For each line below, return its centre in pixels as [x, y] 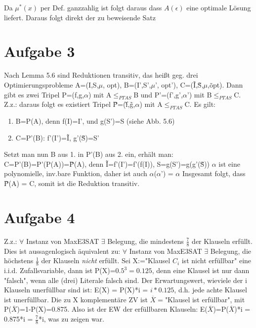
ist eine [229, 164]
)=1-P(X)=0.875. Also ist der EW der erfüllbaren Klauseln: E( [112, 309]
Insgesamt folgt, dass [214, 173]
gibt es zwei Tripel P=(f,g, [44, 94]
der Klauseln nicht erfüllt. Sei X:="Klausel [106, 260]
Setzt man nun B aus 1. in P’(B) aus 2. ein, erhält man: [89, 154]
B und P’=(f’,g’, [158, 94]
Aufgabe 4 [40, 217]
